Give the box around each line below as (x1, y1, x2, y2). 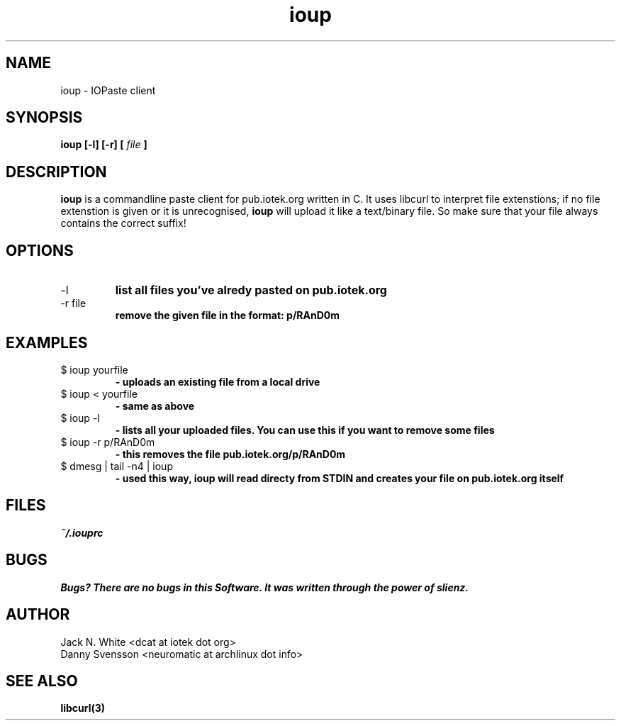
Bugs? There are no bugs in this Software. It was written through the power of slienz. (60, 581, 469, 593)
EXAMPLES (6, 333, 88, 352)
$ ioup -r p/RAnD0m (60, 435, 155, 448)
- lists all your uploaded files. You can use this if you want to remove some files (115, 423, 495, 436)
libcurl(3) (60, 702, 106, 715)
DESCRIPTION (6, 162, 107, 181)
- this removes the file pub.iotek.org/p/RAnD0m (115, 447, 346, 460)
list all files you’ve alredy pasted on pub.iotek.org (115, 283, 387, 298)
